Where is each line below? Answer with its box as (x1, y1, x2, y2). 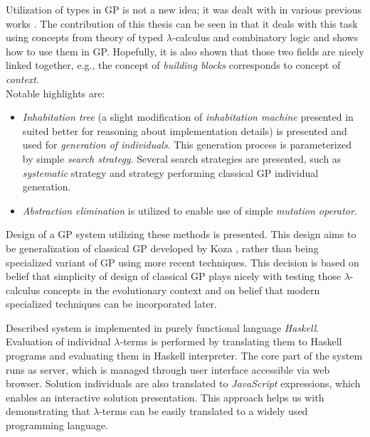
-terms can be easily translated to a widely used (99, 404, 308, 419)
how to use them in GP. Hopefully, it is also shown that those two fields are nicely (6, 43, 364, 58)
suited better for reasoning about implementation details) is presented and (22, 123, 347, 138)
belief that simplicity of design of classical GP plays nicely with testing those (6, 269, 341, 284)
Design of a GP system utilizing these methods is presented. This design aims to (6, 227, 356, 242)
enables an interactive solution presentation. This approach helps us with (6, 389, 324, 404)
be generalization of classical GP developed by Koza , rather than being (6, 240, 319, 255)
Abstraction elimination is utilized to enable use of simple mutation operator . (22, 203, 357, 217)
